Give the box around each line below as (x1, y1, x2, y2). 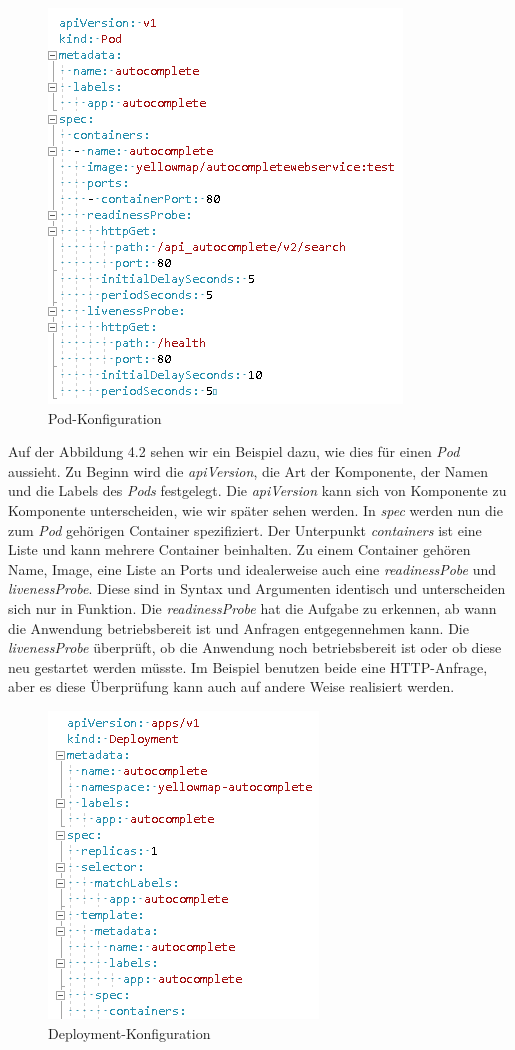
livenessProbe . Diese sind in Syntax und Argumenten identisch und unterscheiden (8, 578, 506, 599)
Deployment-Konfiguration (48, 1022, 211, 1043)
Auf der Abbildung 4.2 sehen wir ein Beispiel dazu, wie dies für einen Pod (8, 441, 460, 462)
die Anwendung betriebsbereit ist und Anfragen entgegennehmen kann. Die (8, 617, 469, 638)
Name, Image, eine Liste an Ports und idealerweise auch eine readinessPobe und (8, 558, 497, 579)
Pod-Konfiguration (48, 407, 162, 428)
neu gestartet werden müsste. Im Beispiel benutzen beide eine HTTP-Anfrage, (8, 656, 488, 677)
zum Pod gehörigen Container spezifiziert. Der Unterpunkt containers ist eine (8, 519, 482, 540)
